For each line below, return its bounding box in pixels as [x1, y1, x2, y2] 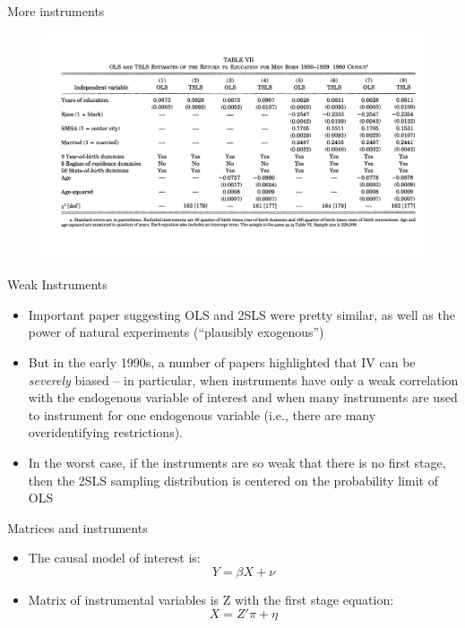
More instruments [7, 2, 105, 20]
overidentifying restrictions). [28, 423, 183, 442]
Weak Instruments [7, 275, 108, 294]
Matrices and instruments [7, 518, 148, 537]
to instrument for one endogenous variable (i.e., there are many [28, 405, 376, 424]
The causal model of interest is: [28, 548, 201, 567]
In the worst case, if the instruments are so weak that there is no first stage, [28, 452, 446, 471]
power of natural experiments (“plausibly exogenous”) [28, 323, 324, 341]
